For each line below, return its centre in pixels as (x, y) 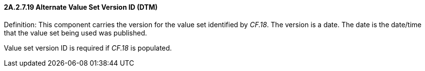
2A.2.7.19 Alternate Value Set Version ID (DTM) (81, 7)
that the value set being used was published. (76, 33)
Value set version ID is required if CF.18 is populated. (88, 48)
